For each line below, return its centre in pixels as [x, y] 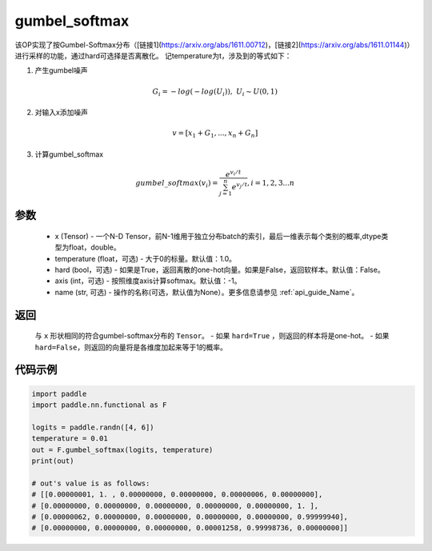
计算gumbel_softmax [69, 154]
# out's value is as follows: [91, 483]
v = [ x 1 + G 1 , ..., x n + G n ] [215, 134]
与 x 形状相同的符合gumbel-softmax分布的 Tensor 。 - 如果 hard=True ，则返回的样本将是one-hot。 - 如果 [212, 336]
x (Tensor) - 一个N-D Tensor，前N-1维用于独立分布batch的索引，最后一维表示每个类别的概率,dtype [218, 236]
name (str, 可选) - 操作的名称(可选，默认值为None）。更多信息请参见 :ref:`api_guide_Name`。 [207, 292]
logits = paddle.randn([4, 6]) [93, 427]
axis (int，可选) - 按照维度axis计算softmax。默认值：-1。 [148, 281]
